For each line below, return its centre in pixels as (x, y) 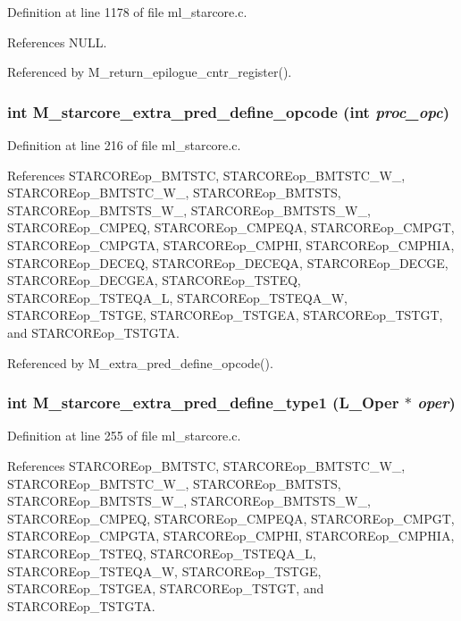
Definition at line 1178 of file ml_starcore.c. (127, 12)
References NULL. (57, 42)
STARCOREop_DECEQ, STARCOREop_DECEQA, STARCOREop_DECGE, (228, 262)
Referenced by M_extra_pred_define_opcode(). (140, 362)
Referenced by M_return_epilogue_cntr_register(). (150, 72)
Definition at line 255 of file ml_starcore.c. (124, 436)
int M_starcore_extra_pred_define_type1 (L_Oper (203, 403)
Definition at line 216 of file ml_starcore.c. (124, 145)
